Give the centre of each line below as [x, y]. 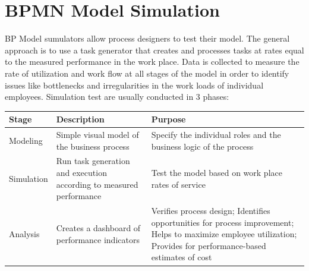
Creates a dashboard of [98, 228]
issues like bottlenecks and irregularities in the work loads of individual [134, 85]
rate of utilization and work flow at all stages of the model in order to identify [147, 73]
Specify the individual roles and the [216, 135]
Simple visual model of [97, 135]
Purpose [168, 119]
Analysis [24, 234]
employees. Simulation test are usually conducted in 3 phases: [117, 97]
